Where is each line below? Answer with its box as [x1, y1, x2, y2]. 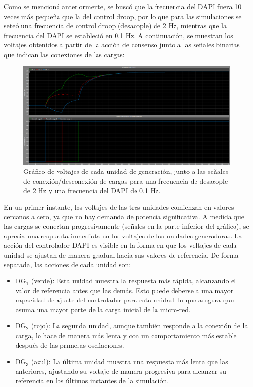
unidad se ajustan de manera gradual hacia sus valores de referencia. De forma [4, 249, 239, 259]
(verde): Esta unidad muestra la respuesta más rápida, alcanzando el [31, 276, 236, 286]
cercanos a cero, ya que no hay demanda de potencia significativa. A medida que [4, 211, 244, 221]
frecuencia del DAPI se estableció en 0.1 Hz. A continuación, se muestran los [4, 30, 233, 40]
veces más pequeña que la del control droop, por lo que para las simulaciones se [4, 11, 242, 21]
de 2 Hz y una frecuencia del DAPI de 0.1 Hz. [23, 185, 161, 195]
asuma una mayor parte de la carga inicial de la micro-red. [15, 304, 191, 314]
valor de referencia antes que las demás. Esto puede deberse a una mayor [15, 285, 234, 295]
